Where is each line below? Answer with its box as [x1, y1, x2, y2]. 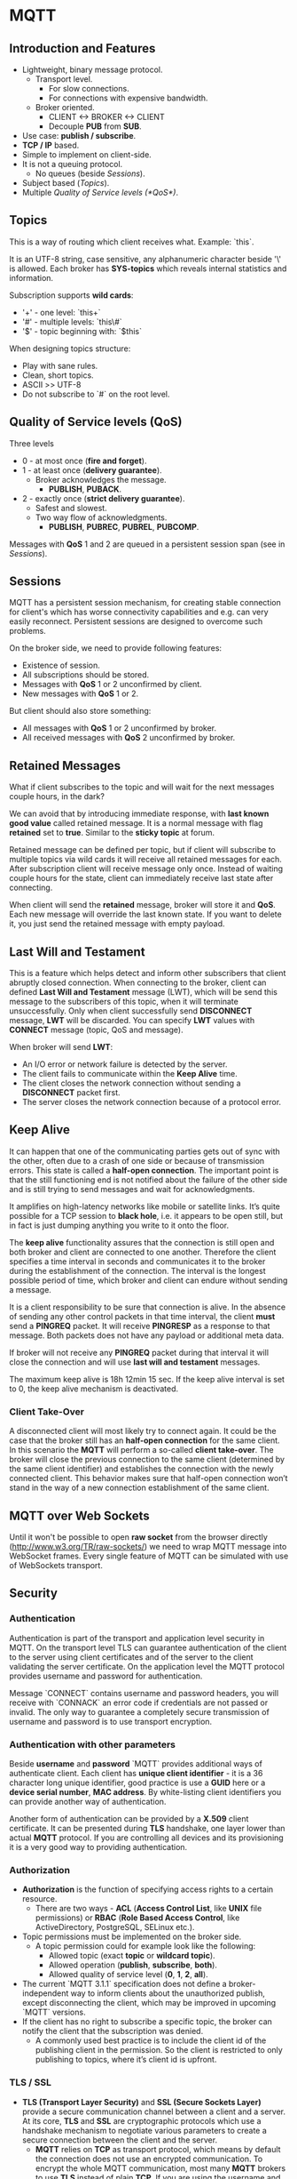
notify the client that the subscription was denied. [21, 2026, 204, 2037]
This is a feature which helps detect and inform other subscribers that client [9, 968, 286, 979]
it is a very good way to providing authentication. [9, 1841, 188, 1852]
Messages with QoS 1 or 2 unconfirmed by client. [21, 679, 202, 690]
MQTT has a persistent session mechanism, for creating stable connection [9, 597, 281, 608]
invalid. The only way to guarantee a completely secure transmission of [9, 1706, 270, 1717]
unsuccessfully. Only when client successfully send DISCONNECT [9, 1005, 253, 1016]
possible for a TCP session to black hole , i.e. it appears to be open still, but [9, 1210, 284, 1221]
